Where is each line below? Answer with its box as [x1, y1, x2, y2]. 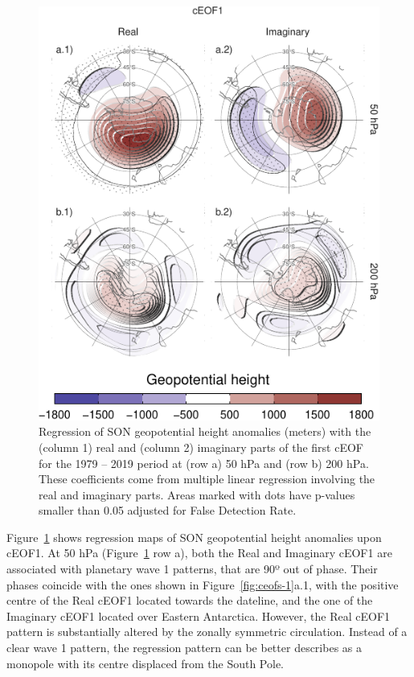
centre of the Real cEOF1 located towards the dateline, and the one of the [6, 592, 373, 609]
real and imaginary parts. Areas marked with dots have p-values [39, 486, 355, 503]
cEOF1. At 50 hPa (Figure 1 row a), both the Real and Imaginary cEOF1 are [6, 544, 392, 561]
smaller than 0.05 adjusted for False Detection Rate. [39, 502, 297, 519]
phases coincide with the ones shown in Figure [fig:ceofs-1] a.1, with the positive [6, 576, 399, 593]
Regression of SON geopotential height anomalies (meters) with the [39, 423, 371, 440]
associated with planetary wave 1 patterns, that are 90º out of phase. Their [6, 560, 378, 577]
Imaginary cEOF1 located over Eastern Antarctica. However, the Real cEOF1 [6, 607, 391, 624]
